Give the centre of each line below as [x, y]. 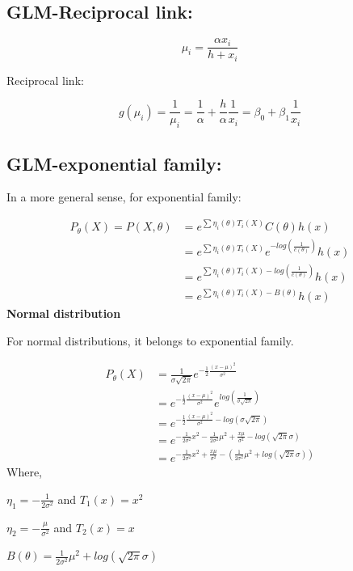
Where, [24, 472]
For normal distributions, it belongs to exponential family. [150, 340]
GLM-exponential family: [114, 163]
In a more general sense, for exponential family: [124, 197]
